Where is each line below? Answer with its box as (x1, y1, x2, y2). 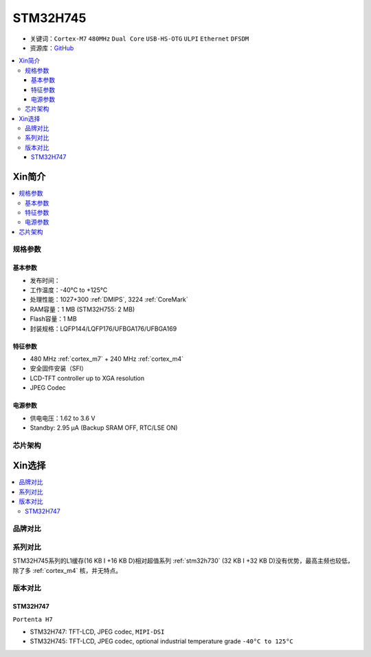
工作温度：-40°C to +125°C (30, 286, 108, 294)
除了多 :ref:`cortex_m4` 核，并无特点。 (12, 566, 122, 574)
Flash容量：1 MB (30, 315, 77, 323)
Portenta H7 (12, 615, 53, 623)
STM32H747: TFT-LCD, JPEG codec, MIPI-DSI (30, 627, 165, 636)
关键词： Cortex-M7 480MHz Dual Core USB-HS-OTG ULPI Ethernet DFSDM (30, 34, 249, 43)
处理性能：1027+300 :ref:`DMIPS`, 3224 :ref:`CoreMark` (30, 295, 188, 304)
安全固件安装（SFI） (30, 364, 88, 373)
